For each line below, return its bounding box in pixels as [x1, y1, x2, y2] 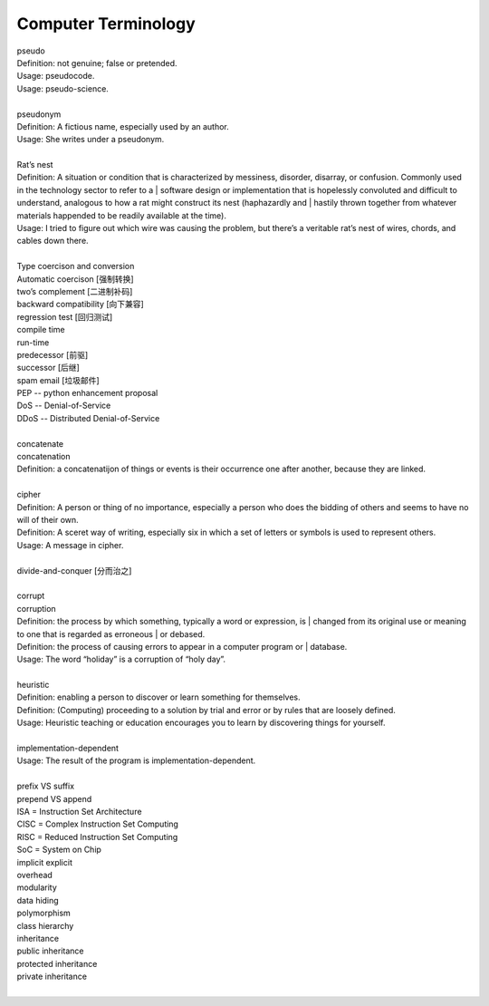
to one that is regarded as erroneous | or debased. [16, 628, 206, 639]
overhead [16, 869, 53, 880]
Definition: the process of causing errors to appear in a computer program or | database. [16, 641, 348, 652]
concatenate [16, 438, 64, 449]
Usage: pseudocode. [16, 71, 95, 82]
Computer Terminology [16, 14, 197, 34]
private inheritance [16, 971, 88, 982]
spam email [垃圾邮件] [16, 374, 100, 385]
